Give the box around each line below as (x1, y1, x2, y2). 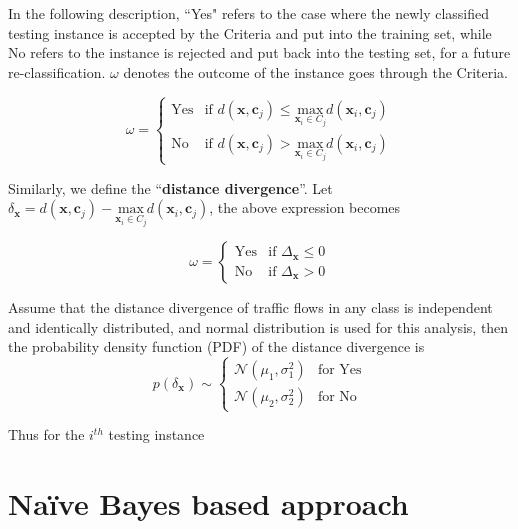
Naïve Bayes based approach (8, 483, 409, 524)
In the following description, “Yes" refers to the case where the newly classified (8, 3, 490, 23)
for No (317, 390, 357, 405)
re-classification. (8, 61, 106, 82)
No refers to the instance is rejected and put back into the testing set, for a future (8, 42, 511, 63)
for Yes (317, 363, 362, 378)
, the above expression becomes (209, 197, 401, 218)
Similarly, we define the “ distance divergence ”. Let (8, 177, 333, 198)
